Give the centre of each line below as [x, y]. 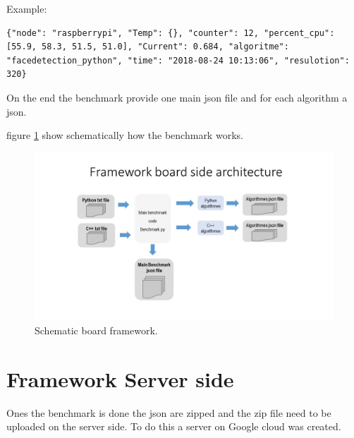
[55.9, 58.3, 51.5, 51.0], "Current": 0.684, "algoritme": [148, 47]
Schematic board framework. [96, 330]
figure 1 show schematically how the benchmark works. [125, 135]
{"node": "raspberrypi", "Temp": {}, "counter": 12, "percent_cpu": [171, 33]
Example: [27, 8]
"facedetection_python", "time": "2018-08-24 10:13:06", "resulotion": [178, 60]
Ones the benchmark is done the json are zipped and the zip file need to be [169, 412]
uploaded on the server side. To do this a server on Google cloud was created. [174, 426]
